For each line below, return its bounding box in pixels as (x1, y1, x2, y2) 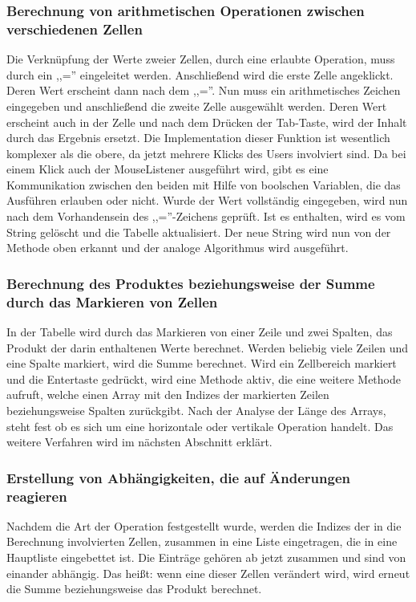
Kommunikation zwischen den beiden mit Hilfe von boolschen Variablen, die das (6, 176, 401, 193)
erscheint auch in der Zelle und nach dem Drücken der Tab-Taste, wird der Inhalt (6, 113, 407, 130)
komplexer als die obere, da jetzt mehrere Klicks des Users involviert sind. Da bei (6, 144, 406, 161)
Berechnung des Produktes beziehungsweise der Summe (6, 273, 375, 293)
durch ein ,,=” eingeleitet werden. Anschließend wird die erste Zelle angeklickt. (6, 66, 394, 83)
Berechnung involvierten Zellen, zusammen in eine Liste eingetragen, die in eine (6, 533, 398, 550)
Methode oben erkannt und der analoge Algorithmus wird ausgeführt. (6, 239, 349, 256)
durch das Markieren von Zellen (6, 291, 218, 311)
